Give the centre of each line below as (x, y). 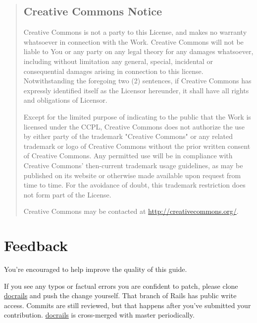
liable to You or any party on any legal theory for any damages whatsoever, (138, 51)
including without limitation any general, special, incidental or (118, 61)
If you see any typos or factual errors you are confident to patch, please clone (121, 286)
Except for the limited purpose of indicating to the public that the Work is (137, 116)
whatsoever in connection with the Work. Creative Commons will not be (133, 41)
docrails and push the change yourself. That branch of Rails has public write (120, 295)
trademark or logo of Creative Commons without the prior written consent (137, 146)
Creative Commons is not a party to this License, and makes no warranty (135, 32)
